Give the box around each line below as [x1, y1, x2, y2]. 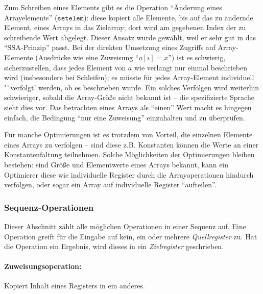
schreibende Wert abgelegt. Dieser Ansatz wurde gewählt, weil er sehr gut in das [4, 32, 256, 42]
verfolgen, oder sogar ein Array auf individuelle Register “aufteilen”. [4, 179, 217, 190]
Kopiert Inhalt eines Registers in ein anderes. [4, 280, 145, 291]
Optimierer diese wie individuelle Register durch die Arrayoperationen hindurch [4, 169, 254, 180]
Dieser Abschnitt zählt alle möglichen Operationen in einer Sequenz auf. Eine [4, 220, 246, 231]
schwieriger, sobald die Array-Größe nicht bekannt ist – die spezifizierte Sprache [4, 92, 254, 103]
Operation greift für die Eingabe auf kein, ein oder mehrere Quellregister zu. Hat [4, 231, 257, 241]
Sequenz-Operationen [4, 201, 94, 213]
